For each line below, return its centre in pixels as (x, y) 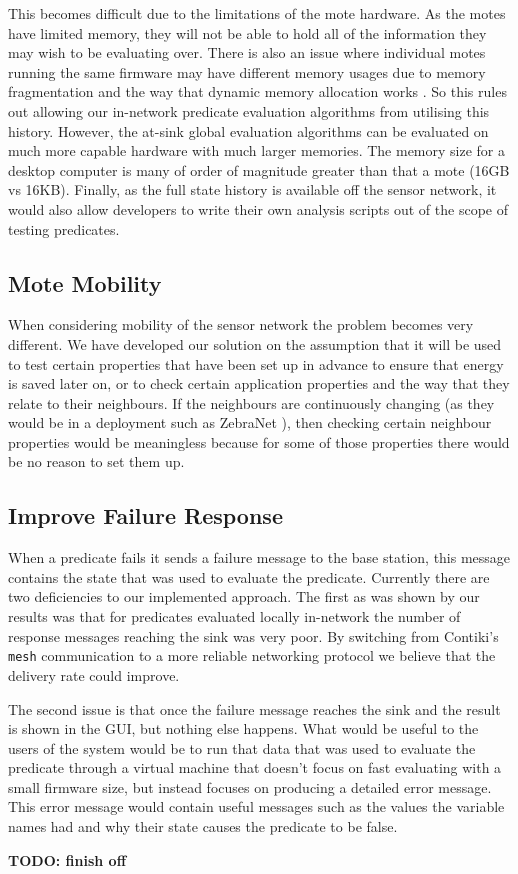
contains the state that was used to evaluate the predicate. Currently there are (249, 576)
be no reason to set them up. (96, 461)
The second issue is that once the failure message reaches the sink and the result (254, 708)
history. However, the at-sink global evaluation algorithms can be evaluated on (248, 130)
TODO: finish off (67, 859)
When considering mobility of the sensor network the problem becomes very (241, 324)
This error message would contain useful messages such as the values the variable (256, 806)
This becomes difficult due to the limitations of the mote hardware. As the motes (257, 13)
